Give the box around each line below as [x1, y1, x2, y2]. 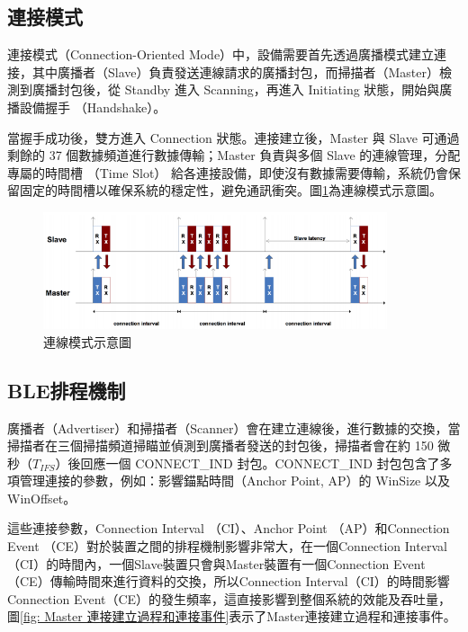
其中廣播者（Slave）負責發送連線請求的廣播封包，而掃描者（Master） [31, 62, 440, 81]
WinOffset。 [7, 488, 76, 507]
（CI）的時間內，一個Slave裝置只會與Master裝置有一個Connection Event [7, 554, 426, 573]
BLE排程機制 [7, 376, 126, 404]
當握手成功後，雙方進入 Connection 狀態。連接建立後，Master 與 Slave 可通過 [7, 128, 460, 147]
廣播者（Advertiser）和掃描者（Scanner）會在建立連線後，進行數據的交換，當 [7, 418, 461, 437]
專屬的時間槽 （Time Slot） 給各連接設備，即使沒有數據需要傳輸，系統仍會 [7, 163, 448, 182]
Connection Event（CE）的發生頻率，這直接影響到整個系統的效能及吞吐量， [7, 589, 452, 608]
